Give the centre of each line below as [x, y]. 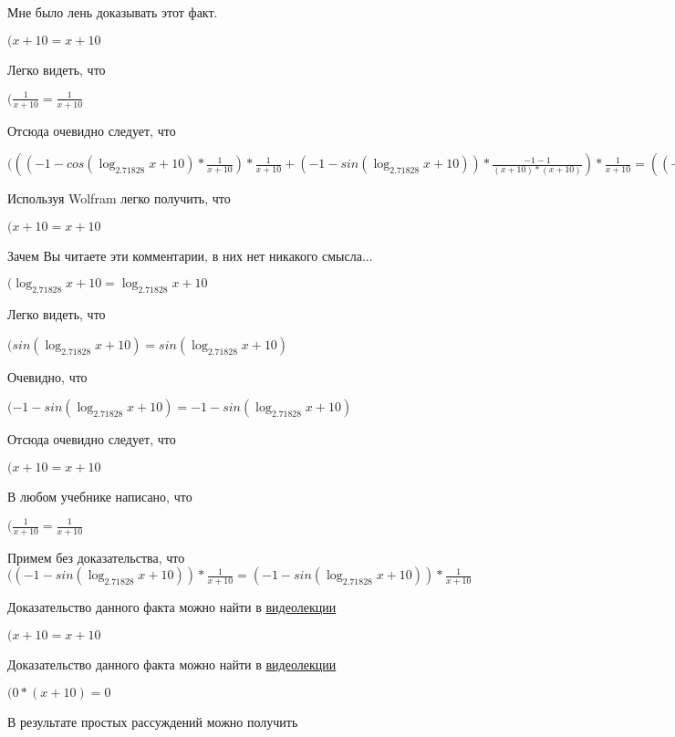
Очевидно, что [47, 376]
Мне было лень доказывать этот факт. [113, 12]
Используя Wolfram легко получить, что [119, 198]
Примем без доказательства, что [96, 557]
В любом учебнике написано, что [100, 496]
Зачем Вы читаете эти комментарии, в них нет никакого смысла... [190, 255]
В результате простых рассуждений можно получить [153, 721]
